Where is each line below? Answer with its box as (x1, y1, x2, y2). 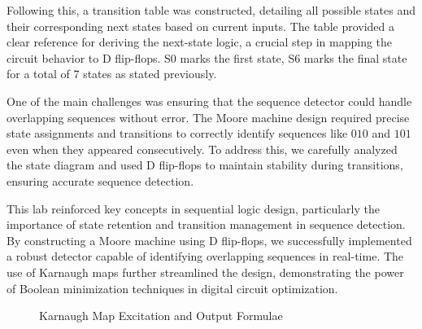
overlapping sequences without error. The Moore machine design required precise (7, 108, 410, 125)
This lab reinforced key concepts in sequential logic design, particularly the (7, 200, 380, 217)
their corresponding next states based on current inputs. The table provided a (7, 17, 395, 34)
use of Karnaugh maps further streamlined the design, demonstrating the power (7, 263, 404, 280)
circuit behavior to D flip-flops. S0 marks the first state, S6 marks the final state (7, 49, 407, 66)
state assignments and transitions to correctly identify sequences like (7, 125, 348, 142)
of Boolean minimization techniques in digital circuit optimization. (7, 279, 338, 296)
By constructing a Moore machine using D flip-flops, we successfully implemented (7, 231, 412, 248)
